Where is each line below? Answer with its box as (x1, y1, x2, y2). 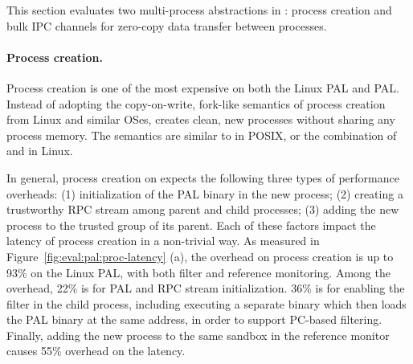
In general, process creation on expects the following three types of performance (6, 169, 399, 186)
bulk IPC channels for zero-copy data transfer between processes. (6, 17, 327, 34)
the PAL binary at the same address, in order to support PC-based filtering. (6, 311, 382, 328)
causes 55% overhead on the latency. (6, 342, 186, 359)
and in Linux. (6, 142, 73, 159)
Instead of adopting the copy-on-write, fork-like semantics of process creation (6, 95, 386, 112)
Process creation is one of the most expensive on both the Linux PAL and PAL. (6, 79, 399, 96)
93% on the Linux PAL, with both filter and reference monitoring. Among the (6, 264, 391, 280)
